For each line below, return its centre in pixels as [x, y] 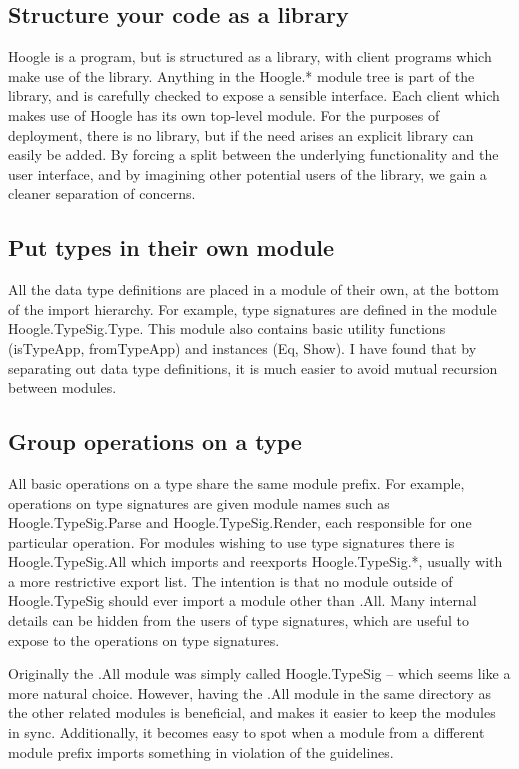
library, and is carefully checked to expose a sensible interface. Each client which [254, 95]
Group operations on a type [155, 441]
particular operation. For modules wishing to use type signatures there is [231, 541]
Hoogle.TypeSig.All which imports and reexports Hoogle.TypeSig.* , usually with [255, 561]
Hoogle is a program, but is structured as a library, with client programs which [250, 56]
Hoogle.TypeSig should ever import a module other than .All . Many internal [242, 600]
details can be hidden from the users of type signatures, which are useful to [239, 620]
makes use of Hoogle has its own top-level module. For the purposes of [224, 114]
